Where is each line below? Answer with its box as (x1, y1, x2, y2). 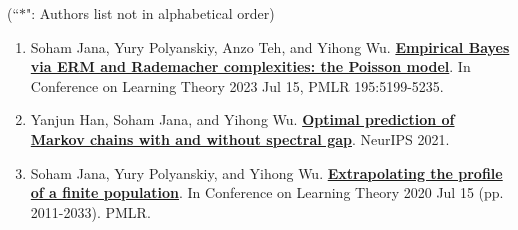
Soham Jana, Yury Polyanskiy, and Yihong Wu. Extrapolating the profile (30, 162, 503, 183)
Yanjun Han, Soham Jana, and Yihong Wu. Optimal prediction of (30, 109, 455, 130)
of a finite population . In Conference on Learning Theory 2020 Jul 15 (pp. (30, 182, 504, 203)
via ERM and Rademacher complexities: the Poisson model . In (30, 56, 471, 77)
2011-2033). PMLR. (30, 201, 151, 222)
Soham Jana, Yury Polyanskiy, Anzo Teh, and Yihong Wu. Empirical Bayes (30, 36, 510, 57)
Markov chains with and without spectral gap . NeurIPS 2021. (30, 128, 450, 149)
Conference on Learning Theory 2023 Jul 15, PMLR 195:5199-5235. (30, 75, 444, 96)
